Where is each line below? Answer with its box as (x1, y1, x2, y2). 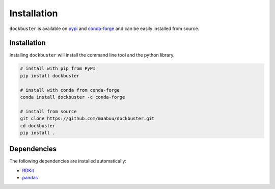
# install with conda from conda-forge (20, 87, 120, 93)
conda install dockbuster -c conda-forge (20, 94, 125, 100)
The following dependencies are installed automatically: (9, 158, 127, 164)
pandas (22, 175, 38, 181)
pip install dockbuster (20, 73, 80, 78)
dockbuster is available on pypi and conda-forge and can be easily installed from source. (9, 25, 200, 32)
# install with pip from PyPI (20, 66, 96, 71)
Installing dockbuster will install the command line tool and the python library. (9, 52, 175, 58)
